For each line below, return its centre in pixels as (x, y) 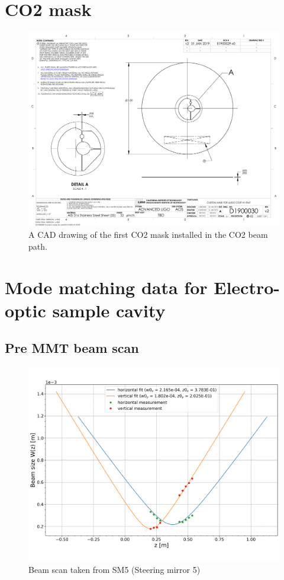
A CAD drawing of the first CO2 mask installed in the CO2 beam (148, 235)
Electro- (247, 287)
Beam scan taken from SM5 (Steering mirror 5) (114, 570)
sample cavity (109, 310)
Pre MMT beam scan (72, 348)
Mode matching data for (106, 287)
